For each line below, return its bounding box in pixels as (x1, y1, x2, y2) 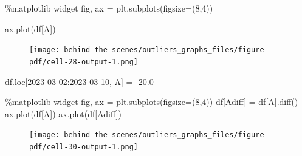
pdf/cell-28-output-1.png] (29, 57, 138, 66)
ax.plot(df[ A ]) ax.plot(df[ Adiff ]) (5, 107, 122, 120)
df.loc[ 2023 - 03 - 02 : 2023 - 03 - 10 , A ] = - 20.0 (5, 75, 154, 87)
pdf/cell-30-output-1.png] (29, 142, 138, 151)
